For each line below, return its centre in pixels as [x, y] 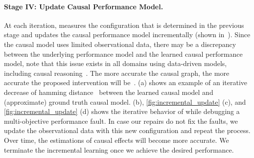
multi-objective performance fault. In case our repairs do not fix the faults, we [121, 121]
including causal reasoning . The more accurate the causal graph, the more [117, 73]
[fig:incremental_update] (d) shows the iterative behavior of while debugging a [122, 111]
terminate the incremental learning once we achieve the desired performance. [119, 149]
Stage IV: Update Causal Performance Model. [84, 6]
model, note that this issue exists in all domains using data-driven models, [115, 63]
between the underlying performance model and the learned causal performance [123, 54]
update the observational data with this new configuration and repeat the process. [127, 130]
